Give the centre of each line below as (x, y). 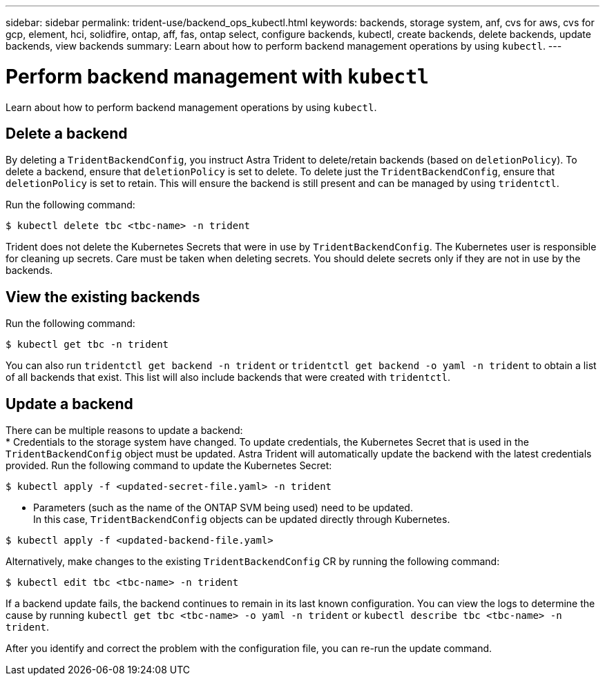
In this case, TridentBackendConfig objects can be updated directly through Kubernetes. (242, 520)
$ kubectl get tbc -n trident (87, 345)
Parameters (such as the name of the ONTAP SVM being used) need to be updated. (223, 508)
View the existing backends (103, 297)
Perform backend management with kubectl (217, 76)
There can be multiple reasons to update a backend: (124, 431)
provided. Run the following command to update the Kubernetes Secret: (169, 466)
